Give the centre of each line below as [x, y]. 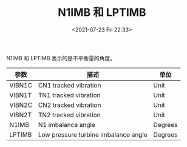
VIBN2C [21, 105]
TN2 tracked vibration [70, 115]
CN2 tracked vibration [70, 105]
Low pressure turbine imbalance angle [93, 134]
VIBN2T [21, 115]
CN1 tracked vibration [70, 85]
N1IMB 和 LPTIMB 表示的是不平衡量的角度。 [61, 58]
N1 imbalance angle [67, 125]
